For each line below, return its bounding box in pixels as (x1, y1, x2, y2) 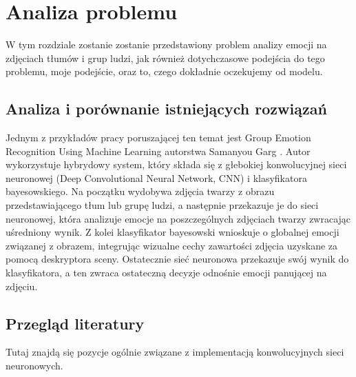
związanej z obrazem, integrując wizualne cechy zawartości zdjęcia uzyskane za (6, 238, 338, 252)
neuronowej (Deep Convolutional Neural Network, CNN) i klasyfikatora (6, 170, 307, 185)
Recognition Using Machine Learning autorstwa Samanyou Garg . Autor (6, 143, 311, 158)
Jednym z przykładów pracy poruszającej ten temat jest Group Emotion (6, 130, 311, 145)
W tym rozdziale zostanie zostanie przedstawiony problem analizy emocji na (6, 37, 327, 52)
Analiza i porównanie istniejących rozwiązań (6, 98, 327, 119)
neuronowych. (6, 358, 63, 373)
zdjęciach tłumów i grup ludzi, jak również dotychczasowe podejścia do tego (6, 50, 325, 65)
